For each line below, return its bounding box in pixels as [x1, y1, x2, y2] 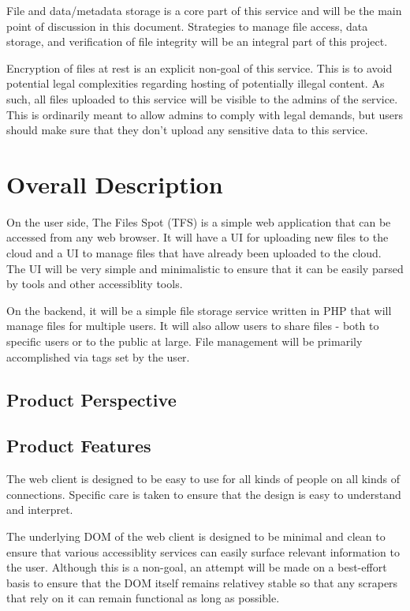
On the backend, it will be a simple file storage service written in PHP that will [6, 302, 392, 318]
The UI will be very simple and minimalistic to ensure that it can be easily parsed [6, 260, 404, 276]
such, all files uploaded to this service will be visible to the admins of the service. [6, 90, 398, 107]
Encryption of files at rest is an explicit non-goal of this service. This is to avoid [6, 59, 393, 76]
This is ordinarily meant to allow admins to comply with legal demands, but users [6, 106, 404, 122]
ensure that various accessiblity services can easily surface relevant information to [6, 543, 400, 560]
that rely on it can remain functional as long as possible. [6, 590, 280, 606]
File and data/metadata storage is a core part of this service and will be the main [6, 2, 402, 18]
